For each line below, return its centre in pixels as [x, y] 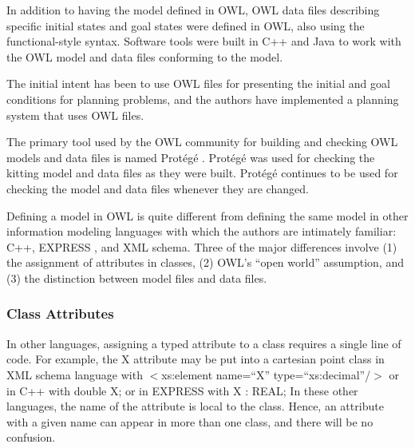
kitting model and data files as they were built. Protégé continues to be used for [202, 173]
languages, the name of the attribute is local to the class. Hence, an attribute [195, 406]
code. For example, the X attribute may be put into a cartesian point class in [196, 359]
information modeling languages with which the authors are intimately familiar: [202, 231]
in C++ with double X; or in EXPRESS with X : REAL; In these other [182, 390]
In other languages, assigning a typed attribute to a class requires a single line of [204, 343]
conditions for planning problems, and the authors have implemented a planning [203, 99]
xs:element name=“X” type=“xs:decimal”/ [266, 374]
